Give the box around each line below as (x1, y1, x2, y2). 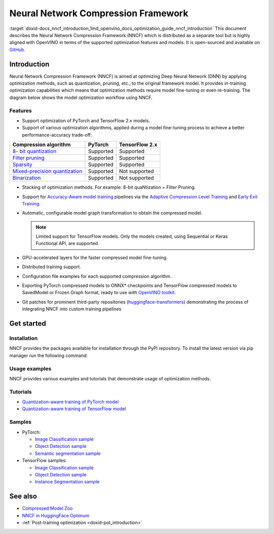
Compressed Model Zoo (22, 505, 73, 512)
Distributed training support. (22, 264, 81, 270)
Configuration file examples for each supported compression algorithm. (22, 273, 172, 279)
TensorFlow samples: (22, 457, 67, 464)
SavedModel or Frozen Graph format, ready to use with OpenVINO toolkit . (22, 290, 176, 296)
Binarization (12, 174, 41, 182)
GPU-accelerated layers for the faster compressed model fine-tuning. (22, 254, 168, 261)
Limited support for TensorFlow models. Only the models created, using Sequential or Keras (36, 233, 228, 239)
